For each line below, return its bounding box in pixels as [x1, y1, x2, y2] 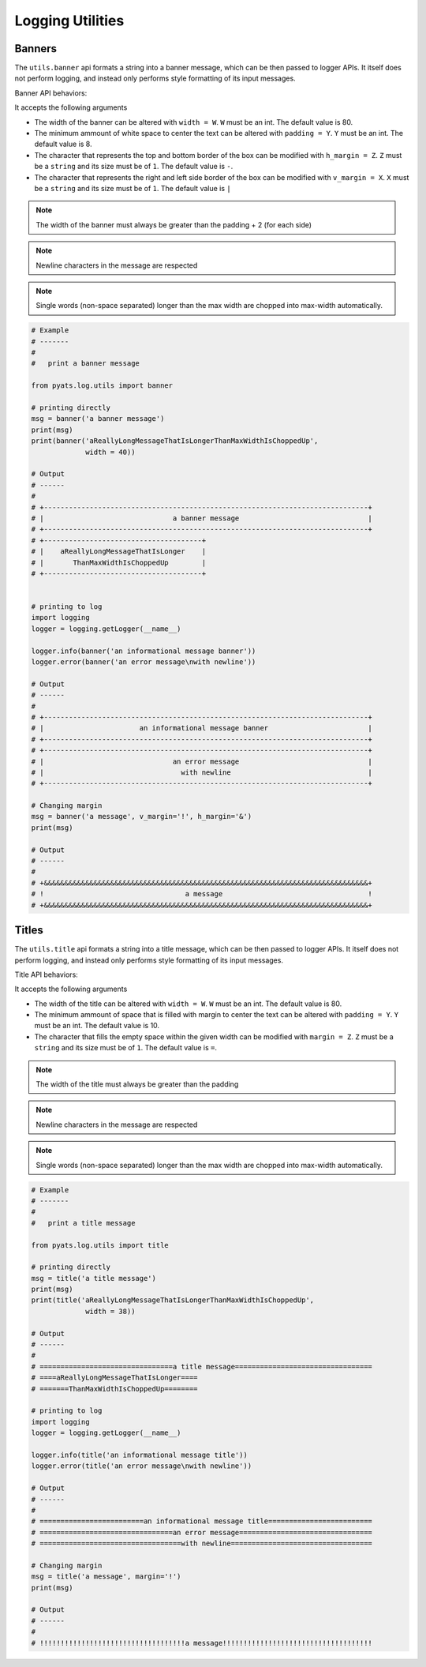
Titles [14, 924, 43, 937]
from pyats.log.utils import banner [31, 381, 174, 390]
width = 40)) [85, 447, 136, 456]
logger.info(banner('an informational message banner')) [31, 646, 256, 655]
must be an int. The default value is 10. [34, 1021, 160, 1031]
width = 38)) [85, 1307, 136, 1316]
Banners [14, 42, 58, 55]
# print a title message [31, 1218, 136, 1227]
